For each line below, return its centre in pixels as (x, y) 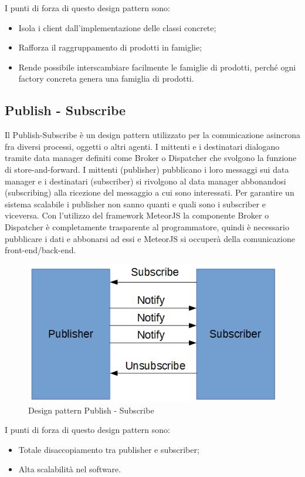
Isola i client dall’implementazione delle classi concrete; (117, 27)
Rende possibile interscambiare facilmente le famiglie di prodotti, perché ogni (157, 67)
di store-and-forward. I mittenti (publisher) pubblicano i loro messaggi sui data (147, 169)
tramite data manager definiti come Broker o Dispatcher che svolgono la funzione (151, 158)
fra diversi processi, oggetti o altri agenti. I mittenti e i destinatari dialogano (142, 146)
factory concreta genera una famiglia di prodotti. (106, 78)
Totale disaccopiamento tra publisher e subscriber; (109, 449)
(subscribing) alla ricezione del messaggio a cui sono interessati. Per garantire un (150, 192)
